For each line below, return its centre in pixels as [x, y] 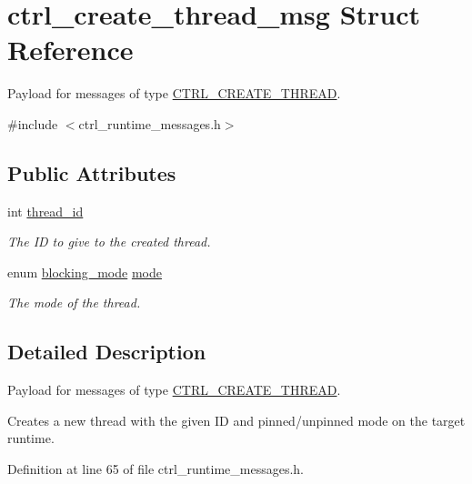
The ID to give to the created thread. [109, 242]
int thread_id [45, 211]
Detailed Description [107, 352]
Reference [70, 50]
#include [33, 123]
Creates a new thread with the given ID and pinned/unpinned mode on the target [236, 420]
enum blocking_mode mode [85, 272]
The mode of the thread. [74, 302]
